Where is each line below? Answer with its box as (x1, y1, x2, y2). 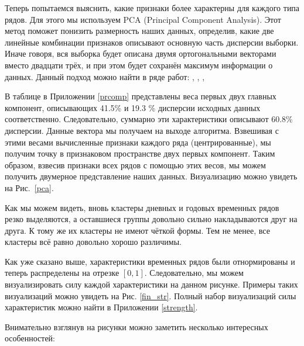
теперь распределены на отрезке (5, 267, 119, 279)
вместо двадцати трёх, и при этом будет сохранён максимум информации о (5, 58, 273, 71)
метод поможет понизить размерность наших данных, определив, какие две (5, 25, 274, 37)
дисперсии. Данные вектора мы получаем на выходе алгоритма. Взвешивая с (5, 124, 279, 136)
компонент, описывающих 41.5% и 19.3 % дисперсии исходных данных (5, 101, 261, 113)
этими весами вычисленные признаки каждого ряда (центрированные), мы (5, 136, 271, 148)
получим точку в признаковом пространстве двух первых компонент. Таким (5, 147, 275, 160)
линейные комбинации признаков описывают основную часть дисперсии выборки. (5, 36, 299, 48)
